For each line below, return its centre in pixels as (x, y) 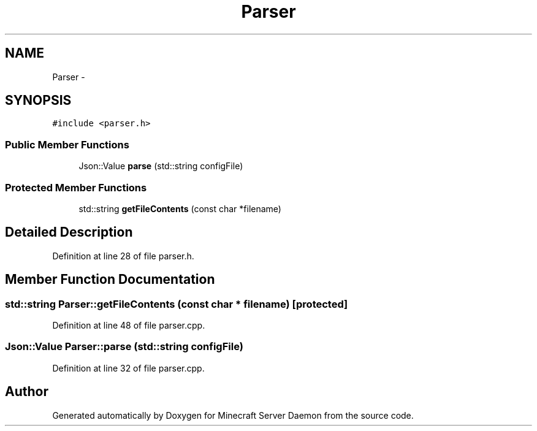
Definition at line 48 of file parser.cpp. (129, 325)
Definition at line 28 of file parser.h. (123, 256)
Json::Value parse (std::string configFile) (161, 166)
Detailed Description (69, 232)
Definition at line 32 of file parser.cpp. (128, 368)
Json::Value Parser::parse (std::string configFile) (124, 347)
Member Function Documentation (110, 280)
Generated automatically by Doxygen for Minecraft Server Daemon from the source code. (233, 415)
